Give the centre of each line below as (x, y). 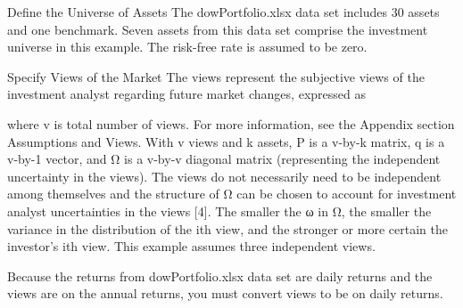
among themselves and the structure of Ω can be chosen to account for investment (232, 194)
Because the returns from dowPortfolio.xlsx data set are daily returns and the (220, 276)
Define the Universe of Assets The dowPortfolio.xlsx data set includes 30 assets (223, 12)
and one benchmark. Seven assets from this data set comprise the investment (218, 29)
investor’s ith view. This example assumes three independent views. (191, 246)
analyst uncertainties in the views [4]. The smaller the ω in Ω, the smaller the (219, 211)
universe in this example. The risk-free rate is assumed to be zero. (187, 47)
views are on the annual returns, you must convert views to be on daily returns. (225, 293)
